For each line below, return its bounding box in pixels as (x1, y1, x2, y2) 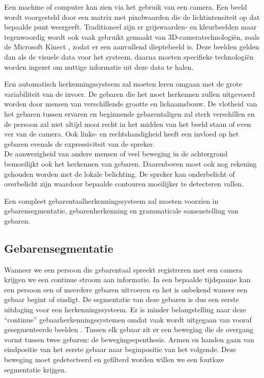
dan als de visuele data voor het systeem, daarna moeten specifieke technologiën (4, 51, 254, 62)
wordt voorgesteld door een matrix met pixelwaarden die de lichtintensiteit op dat (4, 11, 260, 22)
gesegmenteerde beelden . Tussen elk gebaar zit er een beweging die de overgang (4, 324, 253, 335)
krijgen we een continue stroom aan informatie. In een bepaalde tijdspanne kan (4, 274, 251, 285)
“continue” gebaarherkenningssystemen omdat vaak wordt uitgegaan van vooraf (4, 314, 252, 325)
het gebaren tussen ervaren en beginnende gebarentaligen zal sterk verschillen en (4, 108, 255, 119)
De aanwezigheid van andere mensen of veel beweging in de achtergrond (4, 148, 228, 159)
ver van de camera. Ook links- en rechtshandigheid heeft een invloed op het (4, 128, 239, 139)
